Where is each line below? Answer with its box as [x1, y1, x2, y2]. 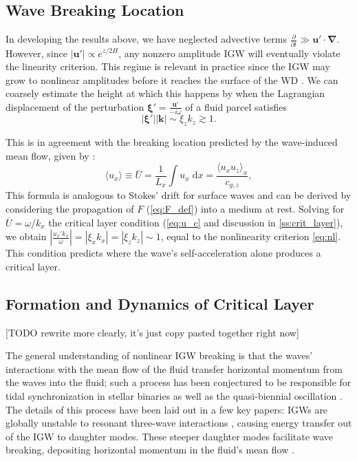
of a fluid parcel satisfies [185, 99, 287, 114]
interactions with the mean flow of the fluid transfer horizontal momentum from [6, 361, 343, 376]
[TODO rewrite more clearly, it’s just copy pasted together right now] [6, 325, 299, 339]
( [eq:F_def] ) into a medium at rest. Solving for [146, 202, 345, 216]
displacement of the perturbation [6, 99, 144, 114]
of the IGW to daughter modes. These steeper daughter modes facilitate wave [6, 429, 334, 443]
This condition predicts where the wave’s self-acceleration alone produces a [6, 246, 321, 260]
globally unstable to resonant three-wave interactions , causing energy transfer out [6, 416, 352, 430]
